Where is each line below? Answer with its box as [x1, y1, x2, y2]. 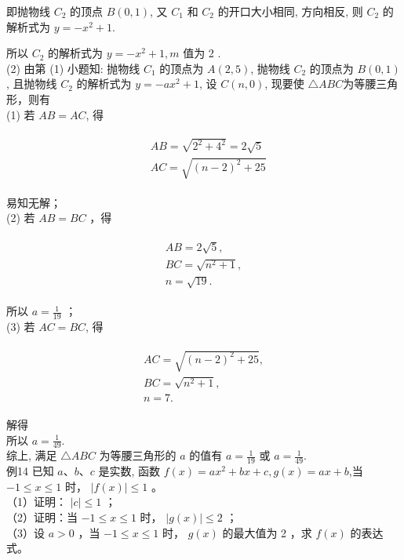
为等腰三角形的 [99, 447, 177, 464]
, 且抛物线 [6, 75, 57, 92]
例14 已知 [6, 463, 54, 479]
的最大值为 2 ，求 [222, 524, 312, 540]
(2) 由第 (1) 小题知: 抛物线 [6, 60, 140, 76]
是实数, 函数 [98, 463, 161, 479]
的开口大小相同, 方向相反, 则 [217, 3, 363, 19]
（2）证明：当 [6, 509, 78, 525]
